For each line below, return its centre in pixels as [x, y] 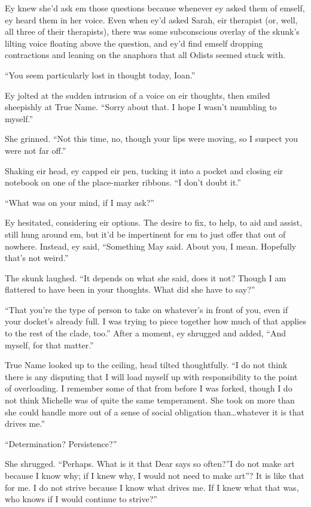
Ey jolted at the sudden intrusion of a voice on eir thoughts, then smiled [138, 95]
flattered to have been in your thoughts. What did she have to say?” [130, 289]
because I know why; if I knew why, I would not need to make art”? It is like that [155, 475]
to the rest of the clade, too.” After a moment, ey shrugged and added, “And [146, 333]
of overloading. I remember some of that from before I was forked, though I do [149, 388]
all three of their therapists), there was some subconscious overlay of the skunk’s [152, 31]
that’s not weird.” [37, 258]
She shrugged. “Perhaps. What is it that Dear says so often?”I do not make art [150, 464]
